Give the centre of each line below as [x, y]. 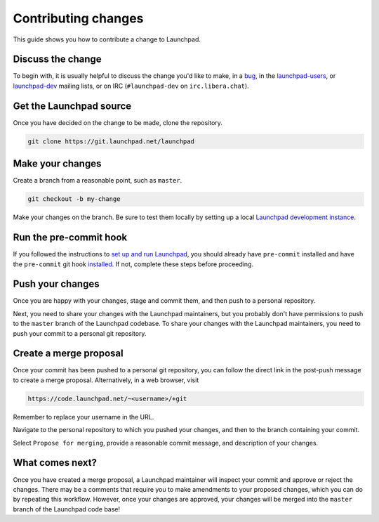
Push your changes [56, 284]
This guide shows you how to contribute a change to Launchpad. [107, 39]
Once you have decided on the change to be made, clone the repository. [118, 122]
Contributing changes [78, 18]
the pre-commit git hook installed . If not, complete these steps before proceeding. [133, 264]
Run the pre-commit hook [70, 238]
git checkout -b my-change [74, 199]
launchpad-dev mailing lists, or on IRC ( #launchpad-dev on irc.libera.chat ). [131, 86]
